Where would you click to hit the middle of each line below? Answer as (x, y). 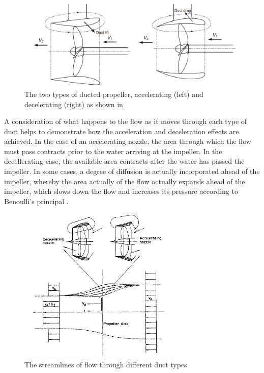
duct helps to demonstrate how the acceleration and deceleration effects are (122, 131)
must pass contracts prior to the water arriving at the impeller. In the (113, 151)
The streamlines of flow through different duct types (106, 365)
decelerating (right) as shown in (74, 104)
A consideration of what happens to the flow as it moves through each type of (126, 121)
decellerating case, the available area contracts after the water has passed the (124, 161)
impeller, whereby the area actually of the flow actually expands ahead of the (125, 181)
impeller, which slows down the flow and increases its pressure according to (121, 191)
